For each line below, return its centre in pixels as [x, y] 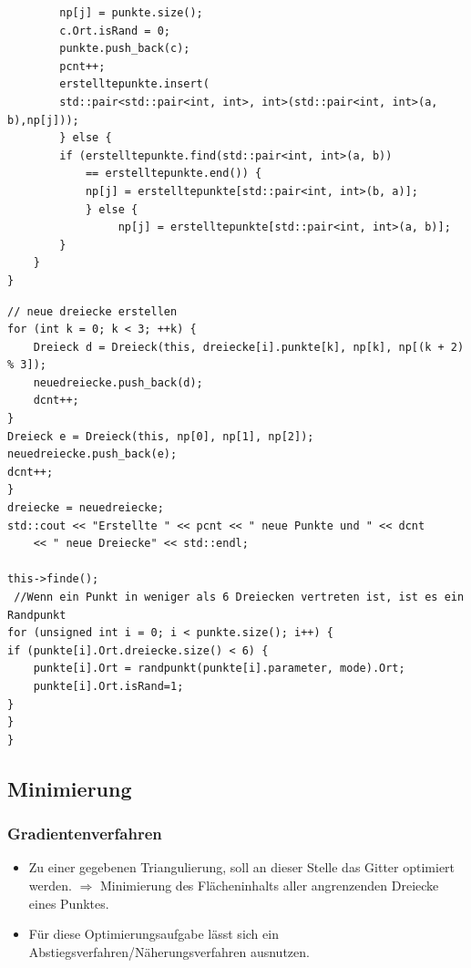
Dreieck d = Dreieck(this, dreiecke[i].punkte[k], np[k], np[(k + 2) [249, 347]
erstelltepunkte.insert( [134, 84]
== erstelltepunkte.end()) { [174, 174]
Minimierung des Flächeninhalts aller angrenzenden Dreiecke [269, 885]
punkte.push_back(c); [125, 49]
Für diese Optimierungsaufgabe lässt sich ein [154, 934]
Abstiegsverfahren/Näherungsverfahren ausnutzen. [169, 951]
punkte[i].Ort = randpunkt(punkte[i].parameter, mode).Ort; [219, 669]
